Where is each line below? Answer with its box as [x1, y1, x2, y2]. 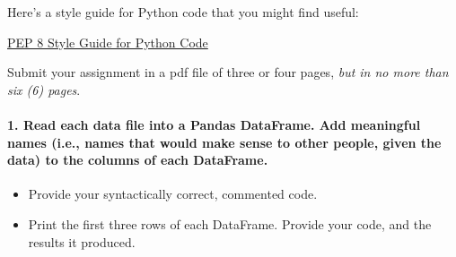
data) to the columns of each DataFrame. [7, 150, 268, 169]
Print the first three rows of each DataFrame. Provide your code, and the [28, 214, 432, 233]
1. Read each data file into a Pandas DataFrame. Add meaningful [7, 115, 421, 133]
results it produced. [28, 232, 136, 251]
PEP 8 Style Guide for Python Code [7, 32, 208, 51]
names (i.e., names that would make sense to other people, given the [7, 133, 442, 151]
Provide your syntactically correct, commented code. [28, 184, 318, 203]
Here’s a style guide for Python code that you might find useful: [7, 3, 359, 21]
